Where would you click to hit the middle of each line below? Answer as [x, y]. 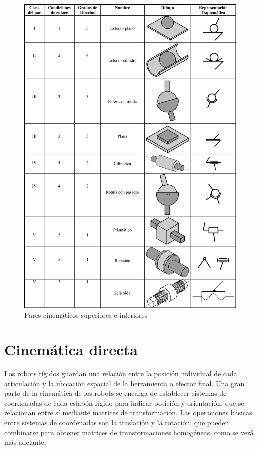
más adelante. [25, 442]
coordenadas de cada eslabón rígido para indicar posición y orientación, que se [124, 403]
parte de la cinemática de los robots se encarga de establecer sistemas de [115, 393]
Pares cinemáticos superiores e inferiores [86, 315]
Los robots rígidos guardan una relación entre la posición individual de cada [121, 373]
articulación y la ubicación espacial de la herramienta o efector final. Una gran [124, 383]
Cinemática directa [71, 350]
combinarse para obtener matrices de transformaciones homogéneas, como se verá [129, 432]
